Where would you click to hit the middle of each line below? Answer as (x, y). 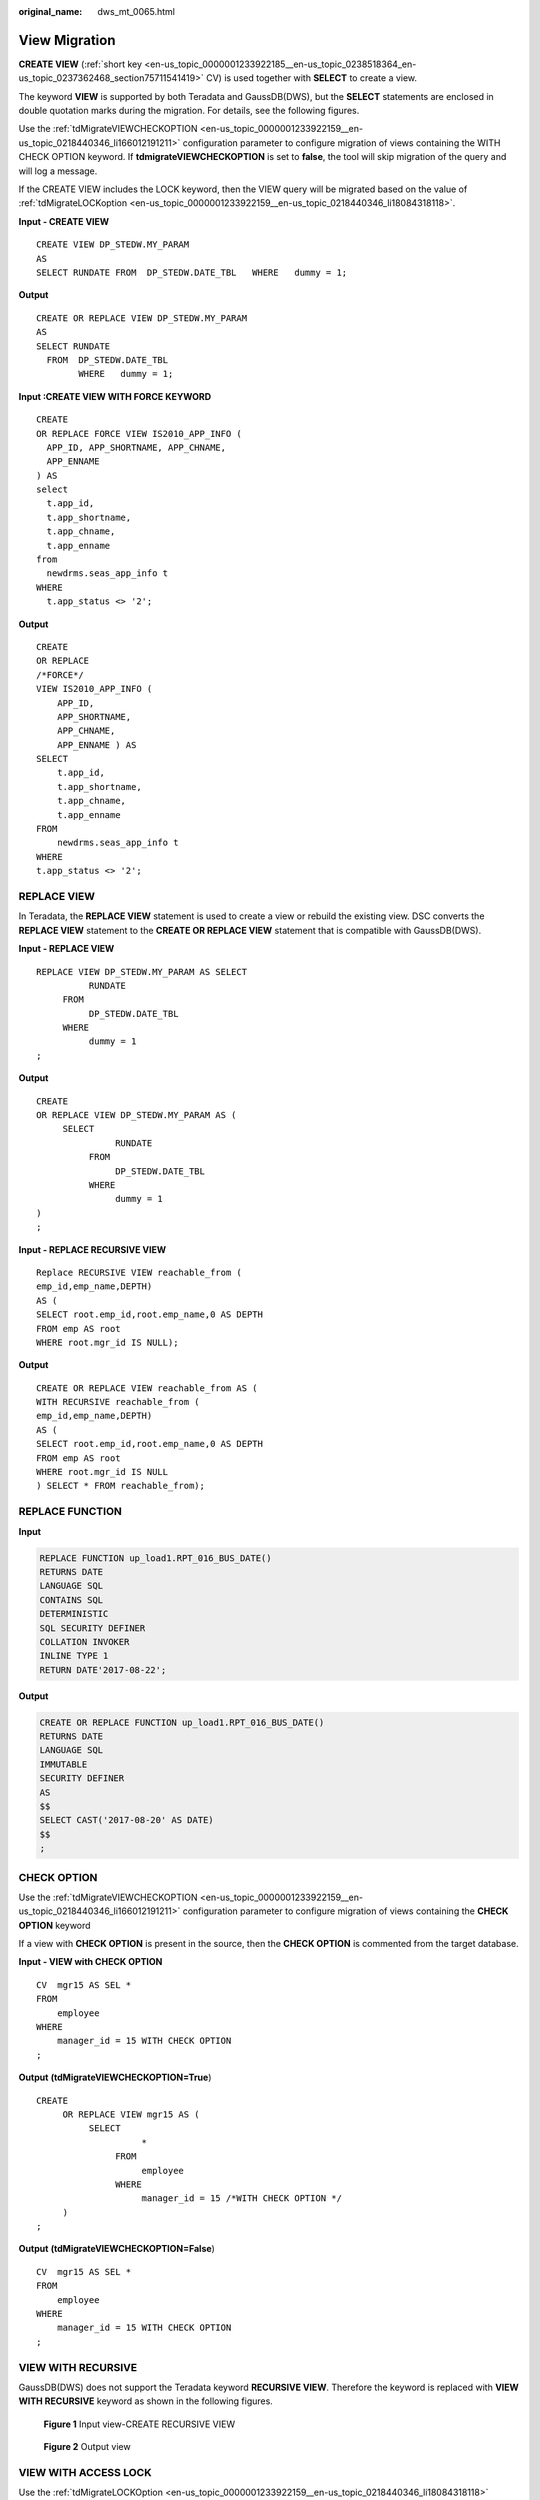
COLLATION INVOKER (84, 1641)
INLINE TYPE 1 (74, 1656)
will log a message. (58, 171)
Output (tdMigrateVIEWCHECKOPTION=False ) (116, 2249)
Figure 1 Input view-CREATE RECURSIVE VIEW (139, 2424)
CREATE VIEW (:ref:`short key (80, 64)
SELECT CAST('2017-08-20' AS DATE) (126, 1820)
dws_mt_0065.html (136, 11)
